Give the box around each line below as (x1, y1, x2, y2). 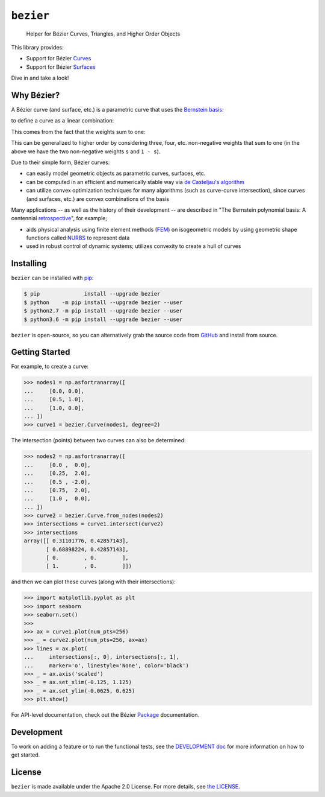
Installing (11, 258, 48, 268)
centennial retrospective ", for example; (11, 215, 108, 222)
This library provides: (11, 43, 64, 51)
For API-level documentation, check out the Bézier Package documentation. (11, 711, 200, 719)
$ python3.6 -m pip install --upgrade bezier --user (23, 316, 183, 323)
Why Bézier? (11, 90, 60, 100)
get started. (11, 751, 40, 758)
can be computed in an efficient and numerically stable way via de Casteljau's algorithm (26, 178, 245, 185)
